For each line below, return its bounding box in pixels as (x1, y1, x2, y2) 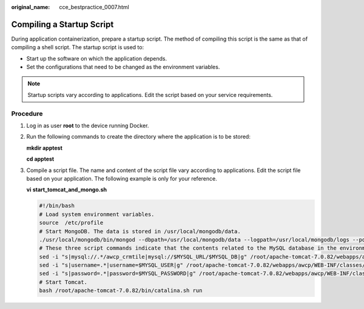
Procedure (11, 109, 43, 118)
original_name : (11, 4, 50, 10)
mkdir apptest (26, 144, 63, 151)
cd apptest (26, 155, 55, 163)
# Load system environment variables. (39, 211, 155, 218)
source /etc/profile (39, 219, 104, 227)
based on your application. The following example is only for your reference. (26, 174, 218, 182)
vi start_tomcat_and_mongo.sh (26, 186, 107, 193)
